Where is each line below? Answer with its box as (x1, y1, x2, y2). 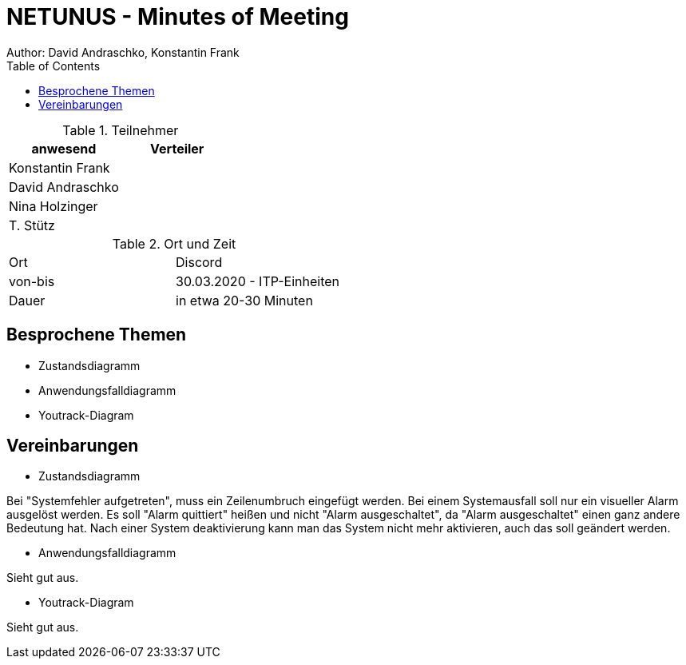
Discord (176, 253, 223, 270)
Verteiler (150, 140, 204, 157)
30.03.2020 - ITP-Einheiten (176, 273, 340, 289)
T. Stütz (9, 217, 55, 233)
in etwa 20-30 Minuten (176, 292, 313, 309)
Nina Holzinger (9, 197, 98, 214)
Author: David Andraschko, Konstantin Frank (6, 45, 240, 59)
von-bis (9, 273, 55, 289)
